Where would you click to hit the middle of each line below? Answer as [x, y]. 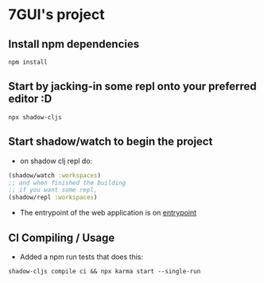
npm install [28, 62]
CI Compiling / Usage [62, 237]
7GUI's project [56, 15]
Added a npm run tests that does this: [82, 257]
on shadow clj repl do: [56, 161]
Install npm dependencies [74, 44]
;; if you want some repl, [53, 190]
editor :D [30, 99]
